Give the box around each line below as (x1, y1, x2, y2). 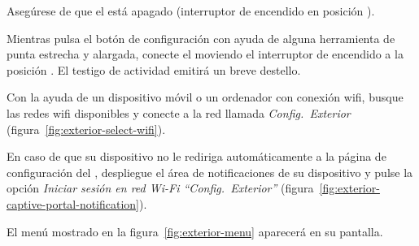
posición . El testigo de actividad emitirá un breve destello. (7, 61, 301, 78)
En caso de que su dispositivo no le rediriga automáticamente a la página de (7, 148, 386, 165)
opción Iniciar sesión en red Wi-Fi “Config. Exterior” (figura (7, 179, 314, 196)
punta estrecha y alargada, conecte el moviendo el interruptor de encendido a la (7, 45, 404, 63)
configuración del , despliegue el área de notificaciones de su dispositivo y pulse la (7, 163, 413, 180)
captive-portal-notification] (7, 195, 140, 212)
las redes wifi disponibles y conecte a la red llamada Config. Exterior (7, 104, 351, 121)
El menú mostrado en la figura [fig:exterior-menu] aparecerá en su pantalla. (7, 222, 383, 240)
